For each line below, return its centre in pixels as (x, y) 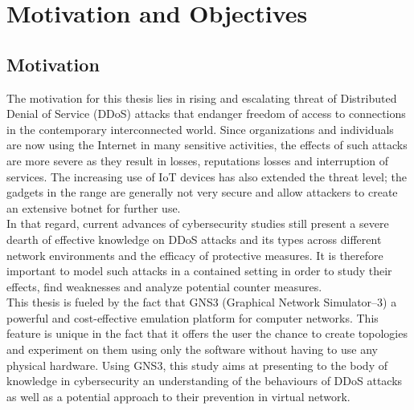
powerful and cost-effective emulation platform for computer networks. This (193, 317)
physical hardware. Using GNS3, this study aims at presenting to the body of (197, 365)
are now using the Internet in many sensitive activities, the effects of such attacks (207, 145)
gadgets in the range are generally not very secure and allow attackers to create (202, 192)
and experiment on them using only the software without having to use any (192, 349)
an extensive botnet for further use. (94, 207)
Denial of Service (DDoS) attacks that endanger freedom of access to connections (206, 114)
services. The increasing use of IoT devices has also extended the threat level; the (207, 176)
